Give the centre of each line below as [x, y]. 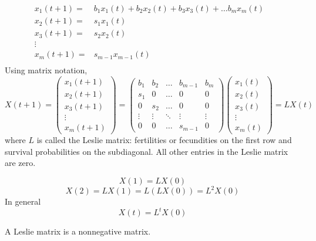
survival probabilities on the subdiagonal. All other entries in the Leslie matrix [147, 151]
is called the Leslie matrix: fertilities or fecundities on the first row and [164, 140]
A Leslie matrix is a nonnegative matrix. [78, 231]
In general [23, 201]
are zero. [20, 163]
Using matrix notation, [46, 70]
